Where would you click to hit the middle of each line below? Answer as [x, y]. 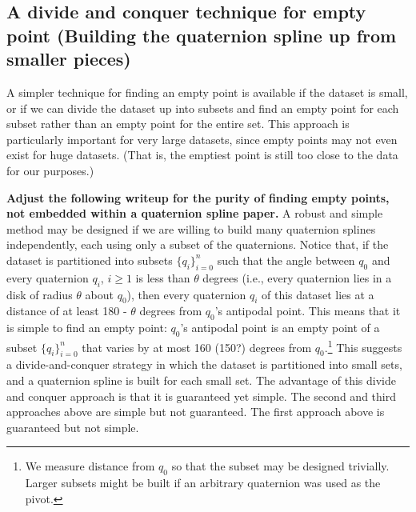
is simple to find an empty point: [87, 328]
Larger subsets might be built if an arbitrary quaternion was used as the [203, 483]
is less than [163, 277]
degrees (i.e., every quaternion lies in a [297, 277]
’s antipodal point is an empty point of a [280, 328]
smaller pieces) [69, 59]
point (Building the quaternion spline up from [202, 35]
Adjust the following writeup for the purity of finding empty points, [198, 197]
